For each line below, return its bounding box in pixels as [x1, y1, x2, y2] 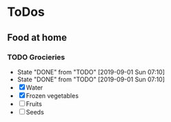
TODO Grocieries [7, 52, 66, 62]
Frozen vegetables [26, 91, 79, 100]
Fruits [26, 99, 43, 108]
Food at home [7, 32, 68, 43]
